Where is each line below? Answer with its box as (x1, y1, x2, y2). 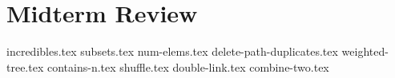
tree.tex (6, 58, 44, 75)
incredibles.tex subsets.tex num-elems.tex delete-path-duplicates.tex (6, 43, 338, 60)
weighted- (341, 43, 389, 60)
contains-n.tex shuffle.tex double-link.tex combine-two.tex (46, 58, 329, 75)
